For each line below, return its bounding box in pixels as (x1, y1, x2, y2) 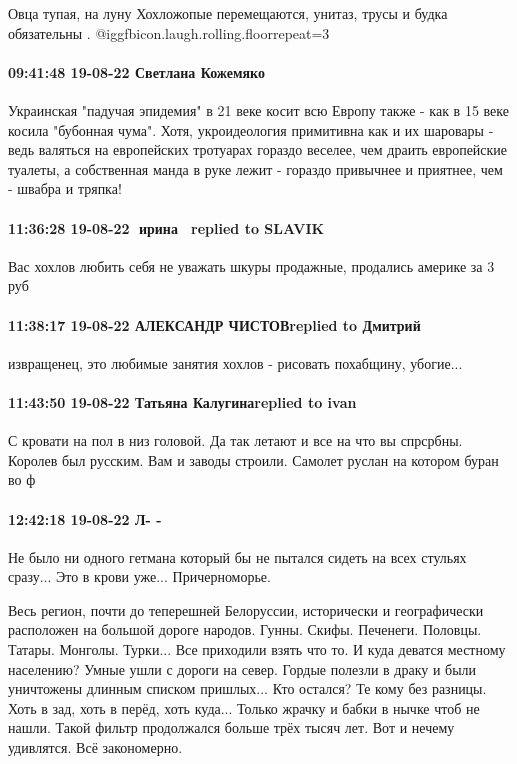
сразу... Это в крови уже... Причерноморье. (8, 566, 271, 587)
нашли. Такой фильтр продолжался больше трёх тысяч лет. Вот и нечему (8, 717, 455, 738)
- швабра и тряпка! (8, 178, 122, 199)
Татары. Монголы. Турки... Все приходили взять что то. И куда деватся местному (8, 639, 506, 660)
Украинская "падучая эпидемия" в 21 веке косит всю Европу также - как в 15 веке (8, 99, 509, 120)
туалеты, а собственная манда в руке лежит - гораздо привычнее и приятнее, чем (8, 158, 503, 179)
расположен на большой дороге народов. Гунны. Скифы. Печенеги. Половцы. (8, 619, 482, 640)
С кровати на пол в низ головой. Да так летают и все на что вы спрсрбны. (8, 430, 463, 451)
